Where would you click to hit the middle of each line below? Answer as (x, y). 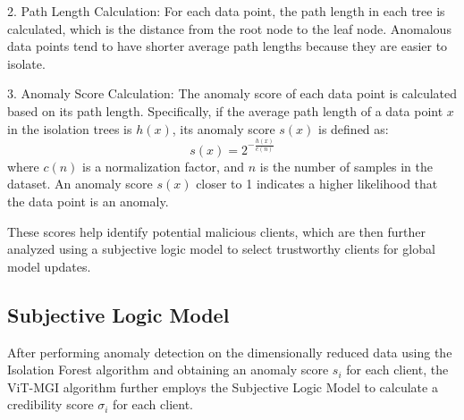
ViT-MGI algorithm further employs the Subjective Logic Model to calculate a (223, 386)
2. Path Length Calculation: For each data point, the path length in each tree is (226, 11)
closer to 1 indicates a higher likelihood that (317, 184)
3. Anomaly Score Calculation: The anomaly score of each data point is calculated (232, 93)
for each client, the (397, 370)
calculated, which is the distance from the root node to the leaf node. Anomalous (229, 28)
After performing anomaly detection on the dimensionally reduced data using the (230, 352)
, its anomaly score (224, 128)
